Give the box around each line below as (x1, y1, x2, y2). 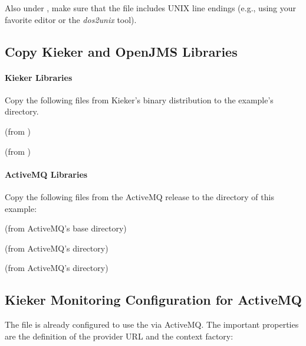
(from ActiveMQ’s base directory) (5, 222, 127, 234)
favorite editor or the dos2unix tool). (5, 13, 137, 25)
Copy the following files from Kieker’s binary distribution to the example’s (5, 93, 274, 106)
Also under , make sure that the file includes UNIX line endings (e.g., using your (5, 2, 297, 14)
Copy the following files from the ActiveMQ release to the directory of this (5, 190, 274, 203)
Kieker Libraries (5, 71, 73, 83)
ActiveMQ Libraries (5, 168, 88, 180)
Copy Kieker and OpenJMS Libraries (5, 42, 238, 60)
